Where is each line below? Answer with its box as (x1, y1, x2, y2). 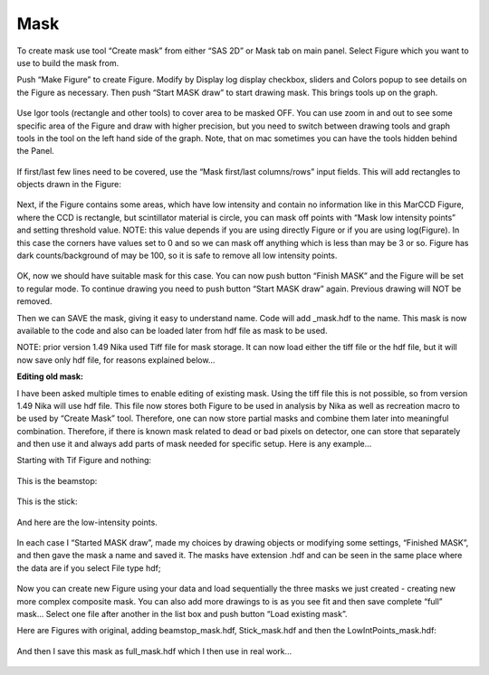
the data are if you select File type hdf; (16, 562, 161, 574)
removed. (16, 296, 53, 307)
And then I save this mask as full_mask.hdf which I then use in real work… (16, 645, 292, 656)
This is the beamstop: (16, 475, 98, 486)
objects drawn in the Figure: (16, 179, 121, 190)
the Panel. (16, 146, 54, 157)
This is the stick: (16, 496, 78, 507)
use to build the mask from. (16, 57, 120, 68)
